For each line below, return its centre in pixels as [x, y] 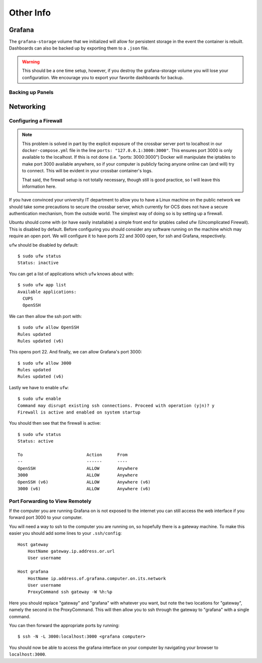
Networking [27, 107]
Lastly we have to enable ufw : [39, 387]
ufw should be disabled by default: [44, 245]
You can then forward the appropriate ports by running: [64, 625]
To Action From [73, 455]
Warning [31, 62]
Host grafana [33, 572]
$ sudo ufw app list [42, 285]
